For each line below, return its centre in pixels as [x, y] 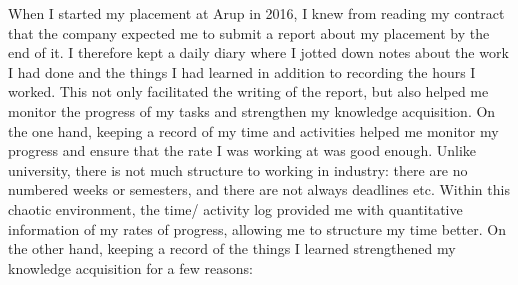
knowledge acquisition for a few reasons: [130, 267]
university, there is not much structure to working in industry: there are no [238, 169]
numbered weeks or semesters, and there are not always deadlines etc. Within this [259, 189]
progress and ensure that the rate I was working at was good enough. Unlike [242, 150]
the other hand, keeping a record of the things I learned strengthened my [232, 248]
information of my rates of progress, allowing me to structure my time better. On [257, 228]
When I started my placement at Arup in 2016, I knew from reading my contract [256, 13]
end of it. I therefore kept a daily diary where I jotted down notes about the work [258, 52]
